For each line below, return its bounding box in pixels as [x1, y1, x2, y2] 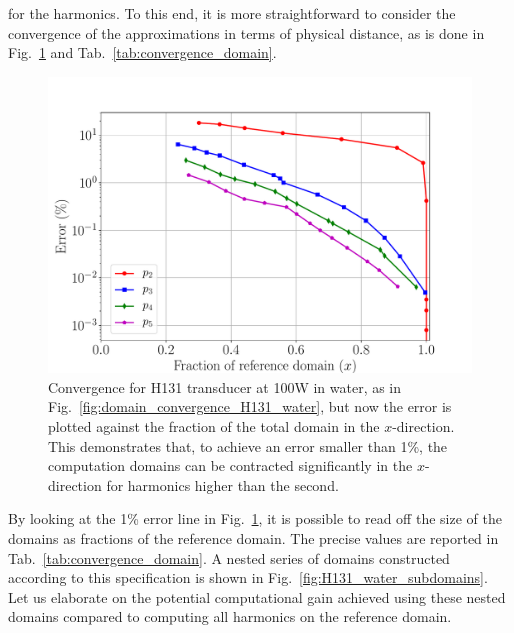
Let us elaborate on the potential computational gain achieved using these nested [8, 586, 506, 607]
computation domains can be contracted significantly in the [48, 455, 413, 476]
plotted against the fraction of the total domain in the [48, 416, 380, 437]
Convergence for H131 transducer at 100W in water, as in [48, 376, 402, 397]
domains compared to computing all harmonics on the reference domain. [8, 606, 452, 627]
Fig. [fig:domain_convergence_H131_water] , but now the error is [48, 396, 452, 417]
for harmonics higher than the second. [106, 474, 339, 495]
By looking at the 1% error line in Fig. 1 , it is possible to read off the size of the [8, 508, 502, 529]
